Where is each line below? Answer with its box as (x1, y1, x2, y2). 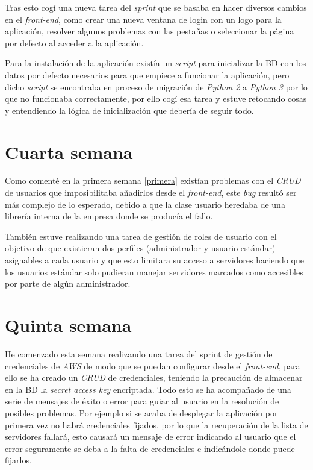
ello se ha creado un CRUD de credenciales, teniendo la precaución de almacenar (5, 371, 303, 384)
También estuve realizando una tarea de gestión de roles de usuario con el (5, 230, 277, 242)
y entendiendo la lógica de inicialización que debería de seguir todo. (5, 104, 254, 116)
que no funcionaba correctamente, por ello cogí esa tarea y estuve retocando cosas (5, 92, 307, 105)
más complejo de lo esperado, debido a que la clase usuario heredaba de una (5, 198, 285, 210)
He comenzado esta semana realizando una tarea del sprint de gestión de (5, 347, 273, 360)
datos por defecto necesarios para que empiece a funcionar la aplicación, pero (5, 68, 290, 81)
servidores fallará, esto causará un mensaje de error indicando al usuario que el (5, 430, 296, 443)
